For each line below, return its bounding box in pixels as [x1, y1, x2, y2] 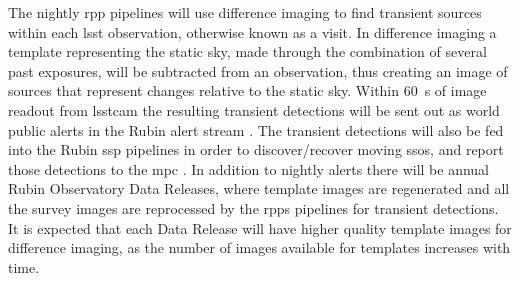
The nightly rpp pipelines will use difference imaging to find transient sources [8, 2, 482, 22]
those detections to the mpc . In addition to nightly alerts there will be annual [8, 158, 490, 179]
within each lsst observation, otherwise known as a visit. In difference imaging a [8, 21, 497, 42]
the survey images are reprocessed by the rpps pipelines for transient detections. [8, 197, 499, 218]
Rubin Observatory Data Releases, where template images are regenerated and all [8, 178, 510, 199]
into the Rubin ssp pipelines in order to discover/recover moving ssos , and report [8, 139, 504, 160]
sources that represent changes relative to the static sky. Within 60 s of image [8, 80, 487, 101]
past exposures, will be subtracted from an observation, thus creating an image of [8, 60, 508, 81]
